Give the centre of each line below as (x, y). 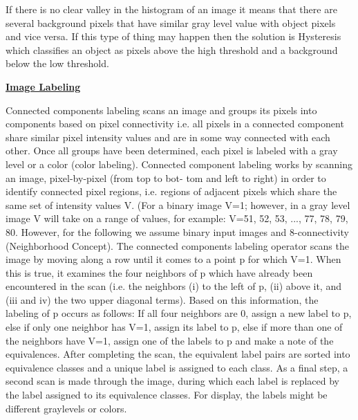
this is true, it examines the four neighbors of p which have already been (159, 272)
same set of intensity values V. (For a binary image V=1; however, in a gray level (178, 204)
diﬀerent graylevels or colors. (66, 408)
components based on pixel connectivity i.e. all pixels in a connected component (175, 124)
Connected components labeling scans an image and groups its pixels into (161, 110)
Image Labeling (43, 86)
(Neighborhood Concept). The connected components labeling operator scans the (177, 245)
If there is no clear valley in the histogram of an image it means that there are (171, 9)
